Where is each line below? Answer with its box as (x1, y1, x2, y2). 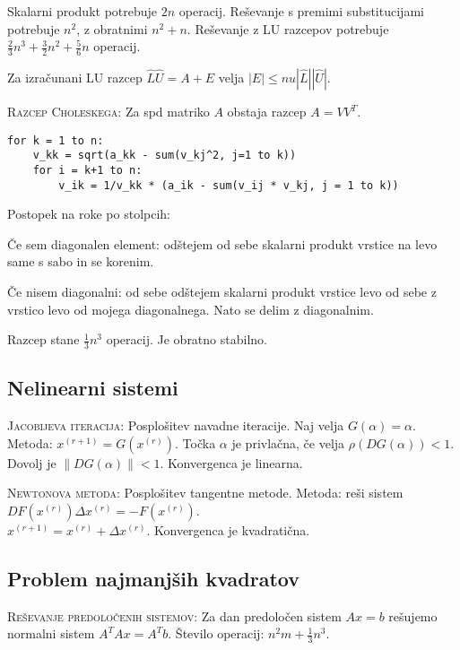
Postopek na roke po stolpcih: (7, 204, 171, 223)
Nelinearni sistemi (7, 374, 178, 402)
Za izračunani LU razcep (7, 68, 143, 87)
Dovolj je (7, 453, 56, 472)
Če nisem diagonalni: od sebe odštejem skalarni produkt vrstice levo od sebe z (7, 282, 437, 301)
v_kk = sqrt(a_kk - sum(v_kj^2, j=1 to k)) (32, 149, 297, 162)
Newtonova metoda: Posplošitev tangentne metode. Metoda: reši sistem (7, 483, 404, 502)
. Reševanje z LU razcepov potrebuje (187, 19, 389, 38)
